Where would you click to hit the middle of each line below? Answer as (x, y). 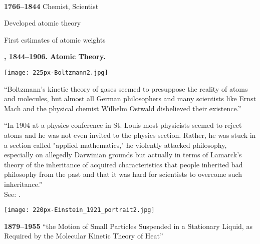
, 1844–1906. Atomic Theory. (55, 56)
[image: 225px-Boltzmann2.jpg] (56, 72)
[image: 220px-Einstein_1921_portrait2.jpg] (79, 210)
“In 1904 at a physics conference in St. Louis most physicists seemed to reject (123, 125)
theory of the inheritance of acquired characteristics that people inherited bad (123, 164)
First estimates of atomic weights (55, 39)
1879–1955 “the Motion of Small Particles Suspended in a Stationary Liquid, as (128, 226)
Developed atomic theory (43, 23)
